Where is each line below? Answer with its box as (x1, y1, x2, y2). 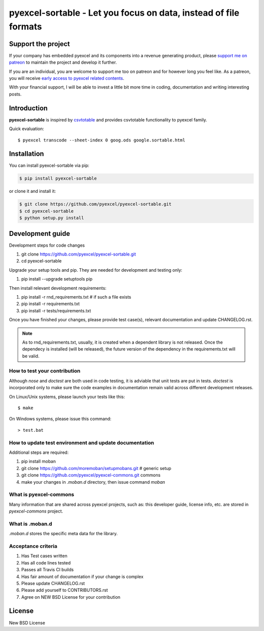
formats (9, 21, 42, 32)
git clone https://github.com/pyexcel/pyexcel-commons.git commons (21, 472, 161, 478)
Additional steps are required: (9, 449, 69, 455)
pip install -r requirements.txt (21, 301, 80, 307)
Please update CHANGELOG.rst (21, 580, 85, 586)
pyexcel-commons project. (9, 508, 63, 514)
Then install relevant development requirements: (9, 285, 107, 291)
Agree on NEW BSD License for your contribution (21, 594, 121, 600)
